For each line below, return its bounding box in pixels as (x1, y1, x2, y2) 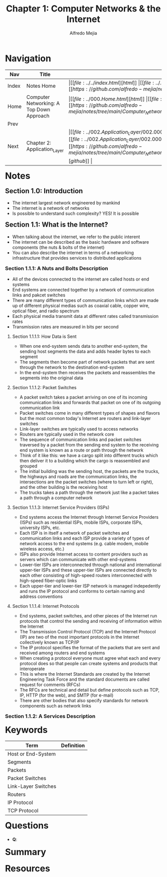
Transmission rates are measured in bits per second (12, 324, 119, 330)
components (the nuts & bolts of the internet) (12, 244, 105, 250)
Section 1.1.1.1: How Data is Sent (12, 333, 77, 339)
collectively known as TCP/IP (19, 639, 80, 645)
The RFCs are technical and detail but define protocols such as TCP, (19, 687, 160, 693)
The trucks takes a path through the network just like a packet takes (19, 489, 159, 496)
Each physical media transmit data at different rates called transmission (12, 313, 159, 319)
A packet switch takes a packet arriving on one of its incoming (19, 394, 148, 400)
